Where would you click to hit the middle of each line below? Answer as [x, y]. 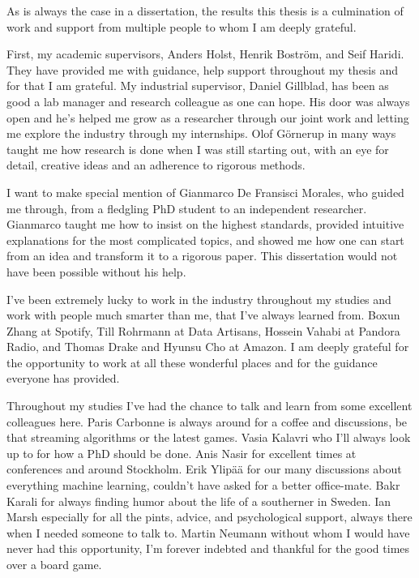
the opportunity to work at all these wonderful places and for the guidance [192, 362]
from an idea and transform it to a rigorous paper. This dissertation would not [202, 256]
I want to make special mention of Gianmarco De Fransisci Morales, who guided [205, 192]
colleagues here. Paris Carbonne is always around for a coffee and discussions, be [207, 421]
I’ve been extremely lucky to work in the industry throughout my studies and [199, 299]
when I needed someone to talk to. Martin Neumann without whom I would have [208, 532]
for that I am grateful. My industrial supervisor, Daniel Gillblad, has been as [198, 86]
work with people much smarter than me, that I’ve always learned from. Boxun [203, 315]
